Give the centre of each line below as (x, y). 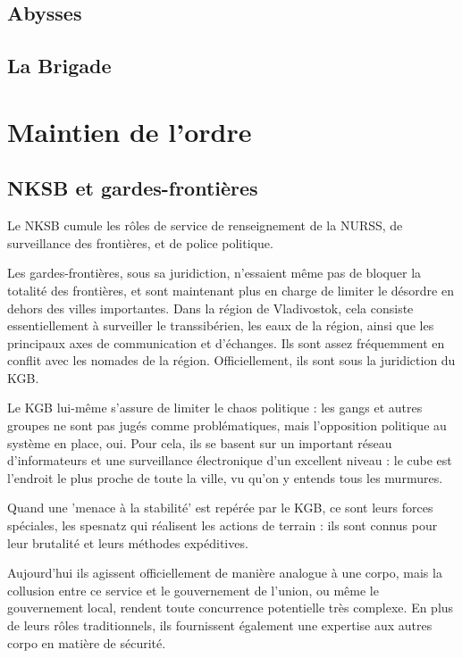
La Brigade (59, 66)
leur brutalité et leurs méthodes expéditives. (128, 542)
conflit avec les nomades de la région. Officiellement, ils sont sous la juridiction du (231, 360)
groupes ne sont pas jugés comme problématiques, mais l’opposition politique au (227, 425)
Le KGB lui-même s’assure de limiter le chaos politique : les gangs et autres (215, 408)
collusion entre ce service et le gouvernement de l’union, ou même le (193, 590)
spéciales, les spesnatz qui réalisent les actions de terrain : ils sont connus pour (223, 525)
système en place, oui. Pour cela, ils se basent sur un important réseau (200, 442)
